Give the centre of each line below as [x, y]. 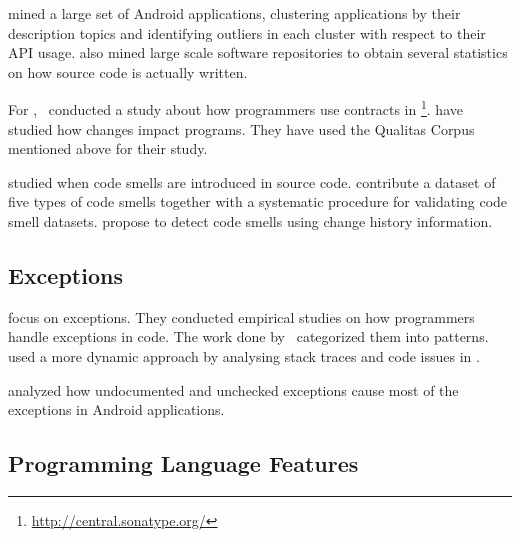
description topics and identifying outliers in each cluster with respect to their [247, 32]
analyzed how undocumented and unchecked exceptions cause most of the [233, 389]
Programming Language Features [183, 463]
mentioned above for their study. [108, 148]
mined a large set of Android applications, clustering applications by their [234, 13]
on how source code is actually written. [128, 71]
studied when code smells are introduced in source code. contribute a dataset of [252, 181]
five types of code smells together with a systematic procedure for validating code [258, 201]
